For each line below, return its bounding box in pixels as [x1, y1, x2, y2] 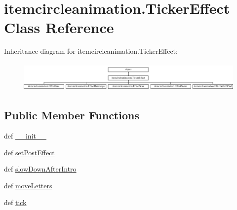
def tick [4, 197, 27, 207]
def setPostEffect [4, 147, 55, 157]
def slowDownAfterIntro [4, 164, 77, 174]
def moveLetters [4, 180, 52, 190]
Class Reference [4, 17, 114, 37]
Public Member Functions [4, 107, 139, 123]
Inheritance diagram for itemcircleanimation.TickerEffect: [4, 46, 178, 56]
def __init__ [4, 131, 46, 141]
